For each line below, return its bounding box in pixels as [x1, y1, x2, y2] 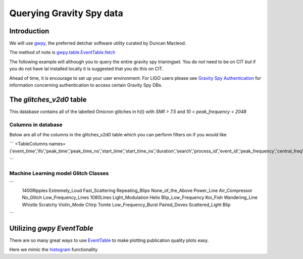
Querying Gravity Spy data [9, 8, 123, 19]
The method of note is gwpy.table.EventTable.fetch [9, 49, 116, 56]
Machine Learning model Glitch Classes [9, 170, 109, 177]
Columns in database [9, 121, 63, 128]
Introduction [9, 27, 49, 35]
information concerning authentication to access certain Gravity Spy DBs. [9, 82, 163, 88]
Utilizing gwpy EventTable [9, 224, 93, 232]
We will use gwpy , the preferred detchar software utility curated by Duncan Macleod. [9, 40, 186, 46]
